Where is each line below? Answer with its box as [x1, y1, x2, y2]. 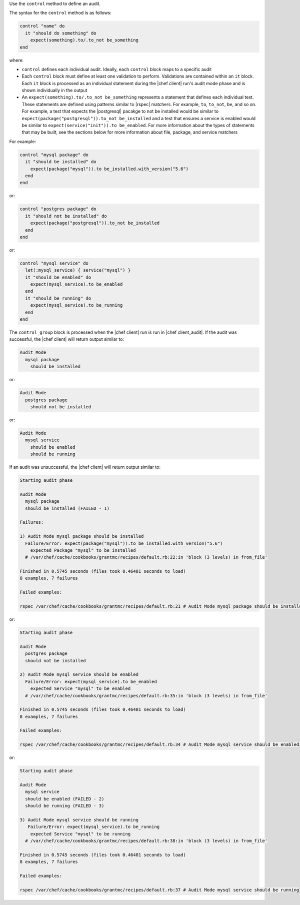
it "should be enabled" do [25, 274, 91, 280]
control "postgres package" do [19, 206, 97, 212]
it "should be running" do [25, 295, 91, 301]
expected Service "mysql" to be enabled [30, 686, 131, 691]
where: [9, 57, 24, 63]
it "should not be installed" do [25, 213, 107, 219]
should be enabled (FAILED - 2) [25, 796, 104, 801]
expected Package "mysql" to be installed [30, 547, 136, 553]
